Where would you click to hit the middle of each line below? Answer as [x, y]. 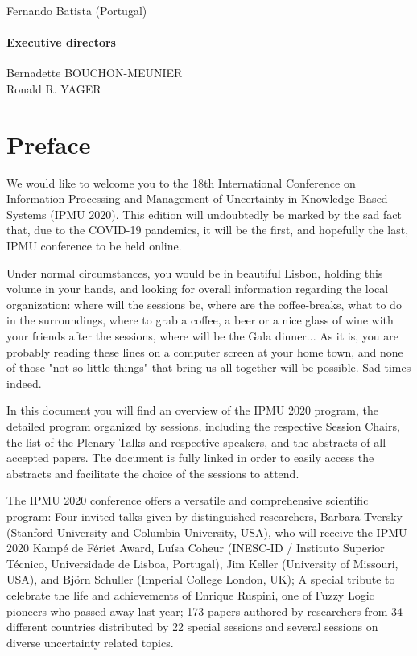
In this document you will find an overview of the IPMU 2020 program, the [193, 410]
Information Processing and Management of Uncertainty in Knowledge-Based [197, 198]
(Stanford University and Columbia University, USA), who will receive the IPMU [207, 532]
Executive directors [61, 42]
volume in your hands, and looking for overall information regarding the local [198, 289]
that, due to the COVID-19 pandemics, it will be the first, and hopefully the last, [208, 230]
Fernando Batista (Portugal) [77, 10]
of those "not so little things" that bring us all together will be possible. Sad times [209, 367]
